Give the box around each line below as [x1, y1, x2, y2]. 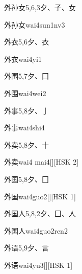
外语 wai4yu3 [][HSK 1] [4, 259, 73, 270]
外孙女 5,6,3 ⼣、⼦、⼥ [4, 2, 76, 12]
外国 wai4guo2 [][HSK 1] [4, 191, 76, 201]
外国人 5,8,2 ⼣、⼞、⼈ [4, 208, 76, 219]
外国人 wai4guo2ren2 [4, 225, 68, 236]
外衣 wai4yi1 [4, 53, 42, 64]
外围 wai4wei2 [4, 87, 46, 98]
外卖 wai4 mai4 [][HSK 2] [4, 156, 79, 167]
